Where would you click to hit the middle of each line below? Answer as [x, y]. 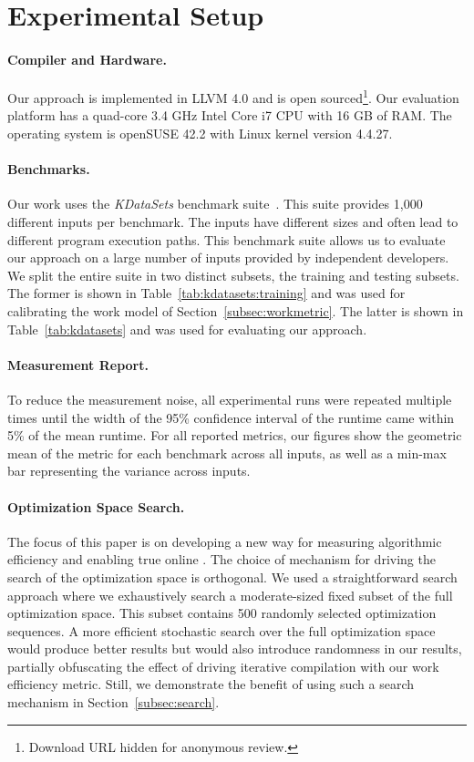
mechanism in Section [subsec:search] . [113, 702]
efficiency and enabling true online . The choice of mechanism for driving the [222, 559]
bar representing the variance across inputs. [129, 471]
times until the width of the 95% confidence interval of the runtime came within [231, 417]
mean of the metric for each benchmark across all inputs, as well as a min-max [227, 453]
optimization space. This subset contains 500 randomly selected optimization [222, 613]
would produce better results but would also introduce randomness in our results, [235, 649]
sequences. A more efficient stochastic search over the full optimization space [222, 630]
